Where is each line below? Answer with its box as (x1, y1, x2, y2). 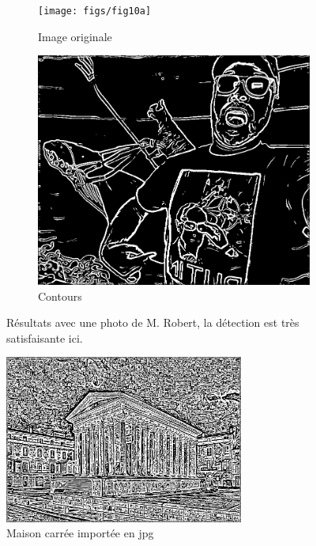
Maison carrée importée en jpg (6, 525, 154, 541)
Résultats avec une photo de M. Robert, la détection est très (6, 314, 299, 331)
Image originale (38, 28, 112, 44)
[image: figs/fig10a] (38, 6, 152, 17)
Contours (38, 287, 82, 304)
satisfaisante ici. (6, 329, 83, 346)
